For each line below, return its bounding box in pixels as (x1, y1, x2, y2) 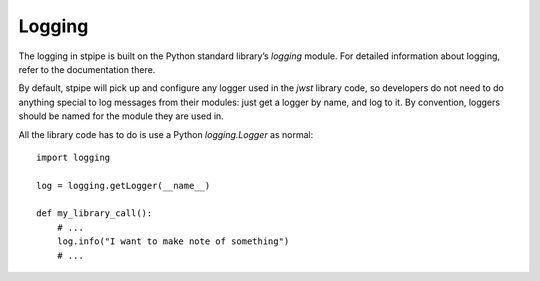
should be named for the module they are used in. (18, 110, 224, 122)
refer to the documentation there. (18, 63, 156, 75)
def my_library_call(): (36, 208, 153, 219)
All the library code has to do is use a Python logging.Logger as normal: (18, 128, 314, 140)
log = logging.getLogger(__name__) (36, 180, 211, 191)
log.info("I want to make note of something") (56, 236, 290, 247)
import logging (36, 151, 111, 163)
